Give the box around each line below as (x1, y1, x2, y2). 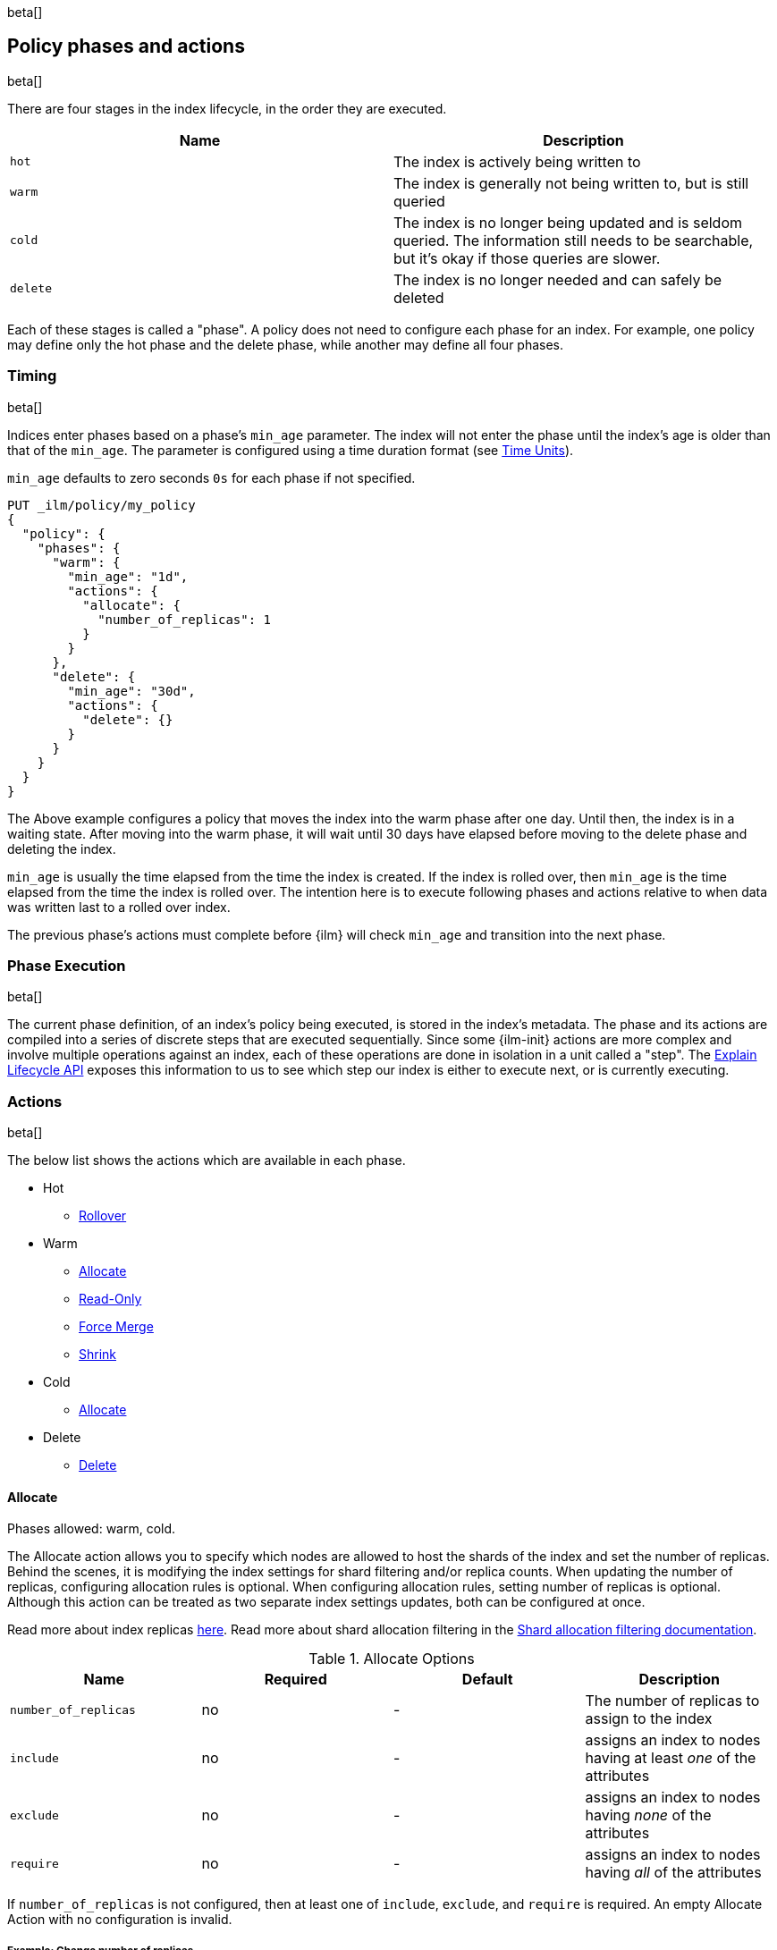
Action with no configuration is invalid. (7, 1912, 232, 1928)
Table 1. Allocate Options (308, 1650, 475, 1668)
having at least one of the (585, 1749, 756, 1768)
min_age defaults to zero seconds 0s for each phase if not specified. (7, 469, 416, 485)
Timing (7, 367, 57, 385)
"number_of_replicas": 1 (97, 612, 272, 627)
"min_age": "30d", (67, 683, 196, 698)
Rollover (79, 1208, 127, 1224)
